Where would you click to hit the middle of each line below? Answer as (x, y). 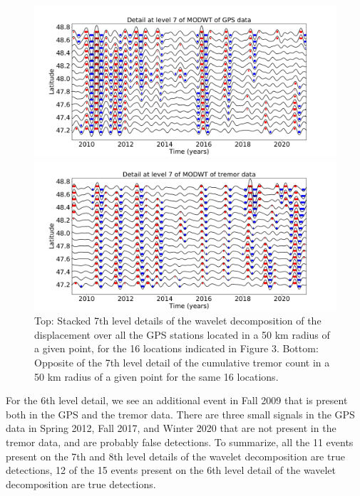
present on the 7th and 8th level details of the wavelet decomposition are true (175, 456)
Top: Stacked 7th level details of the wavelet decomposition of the (178, 321)
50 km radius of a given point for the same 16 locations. (156, 376)
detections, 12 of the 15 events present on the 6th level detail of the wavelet (171, 470)
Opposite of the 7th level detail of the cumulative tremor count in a (182, 362)
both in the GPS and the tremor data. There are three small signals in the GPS (180, 414)
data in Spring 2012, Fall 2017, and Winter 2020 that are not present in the (171, 428)
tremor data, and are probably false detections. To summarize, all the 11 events (180, 442)
